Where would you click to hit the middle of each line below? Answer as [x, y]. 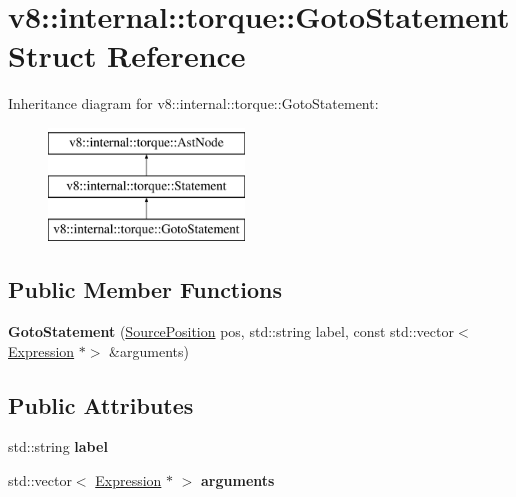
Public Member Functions [145, 289]
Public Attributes [101, 404]
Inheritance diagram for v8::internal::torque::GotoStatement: [193, 103]
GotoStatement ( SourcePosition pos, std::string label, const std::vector [231, 331]
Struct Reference [127, 55]
